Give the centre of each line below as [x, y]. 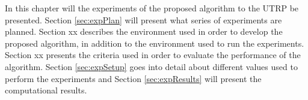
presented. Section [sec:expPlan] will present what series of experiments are [143, 19]
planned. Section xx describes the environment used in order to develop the [144, 31]
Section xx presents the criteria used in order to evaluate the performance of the [153, 55]
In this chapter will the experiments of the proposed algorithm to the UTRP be [152, 8]
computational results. [46, 90]
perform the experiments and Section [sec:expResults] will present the [133, 78]
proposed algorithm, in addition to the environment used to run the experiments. [155, 43]
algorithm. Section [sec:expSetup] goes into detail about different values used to [151, 66]
